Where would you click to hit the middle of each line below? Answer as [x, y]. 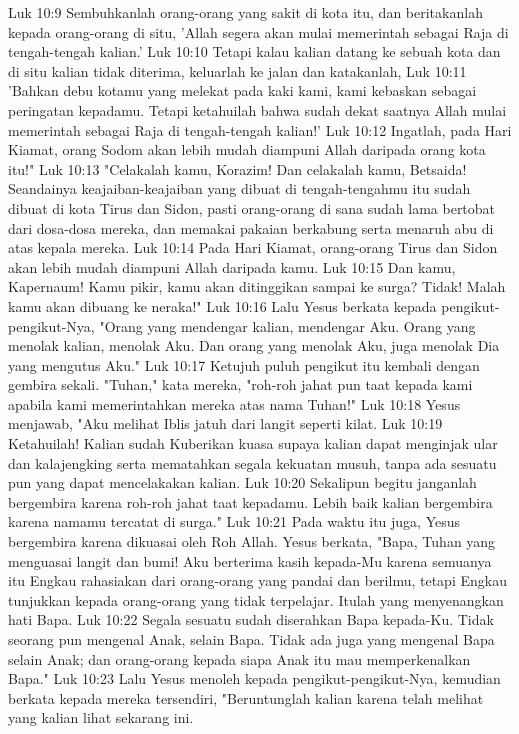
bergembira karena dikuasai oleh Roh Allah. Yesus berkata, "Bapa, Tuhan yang [252, 541]
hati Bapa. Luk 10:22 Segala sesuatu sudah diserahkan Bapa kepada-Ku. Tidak [251, 619]
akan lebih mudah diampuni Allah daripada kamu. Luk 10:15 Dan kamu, [232, 266]
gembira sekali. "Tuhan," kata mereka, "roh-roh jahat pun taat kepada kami [240, 384]
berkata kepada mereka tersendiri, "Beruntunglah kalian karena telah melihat [246, 697]
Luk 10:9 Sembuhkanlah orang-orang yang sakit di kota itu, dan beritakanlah [245, 12]
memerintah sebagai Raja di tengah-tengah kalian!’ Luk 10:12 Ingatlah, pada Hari [260, 129]
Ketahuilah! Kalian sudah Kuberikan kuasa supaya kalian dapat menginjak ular [253, 443]
